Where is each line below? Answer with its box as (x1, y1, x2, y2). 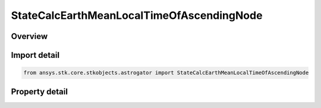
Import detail (11, 50, 59, 60)
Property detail (11, 86, 68, 97)
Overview (11, 31, 48, 41)
